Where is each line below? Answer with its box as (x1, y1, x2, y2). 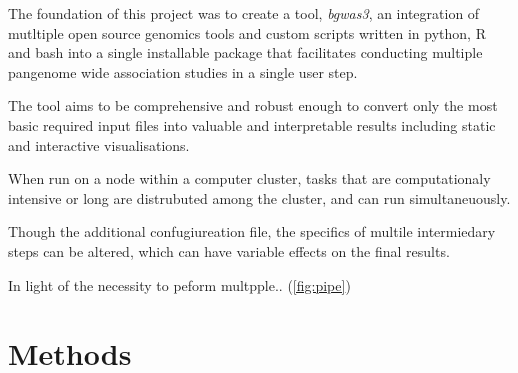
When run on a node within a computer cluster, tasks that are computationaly (8, 168, 491, 189)
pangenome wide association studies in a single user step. (8, 61, 358, 82)
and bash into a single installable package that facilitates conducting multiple (8, 42, 483, 63)
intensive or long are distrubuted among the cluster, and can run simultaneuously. (8, 187, 511, 208)
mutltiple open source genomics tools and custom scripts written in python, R (8, 22, 486, 43)
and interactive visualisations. (8, 134, 190, 155)
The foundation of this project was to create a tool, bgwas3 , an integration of (8, 3, 480, 23)
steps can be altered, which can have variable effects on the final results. (8, 240, 450, 261)
